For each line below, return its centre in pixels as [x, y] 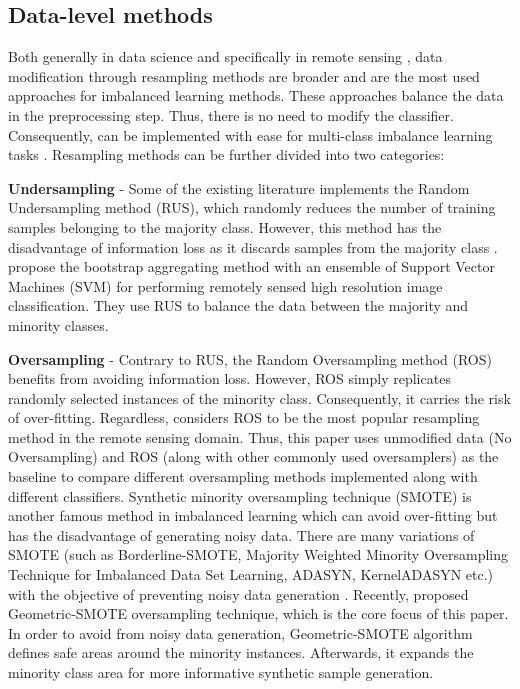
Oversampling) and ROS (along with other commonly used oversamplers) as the [253, 456]
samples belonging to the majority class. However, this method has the [225, 226]
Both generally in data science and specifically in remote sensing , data [225, 56]
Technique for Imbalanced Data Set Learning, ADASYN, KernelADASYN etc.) [251, 574]
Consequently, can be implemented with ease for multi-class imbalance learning [250, 134]
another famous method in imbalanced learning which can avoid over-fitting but [253, 515]
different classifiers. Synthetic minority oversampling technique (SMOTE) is [240, 495]
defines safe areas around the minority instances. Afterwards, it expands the [241, 652]
